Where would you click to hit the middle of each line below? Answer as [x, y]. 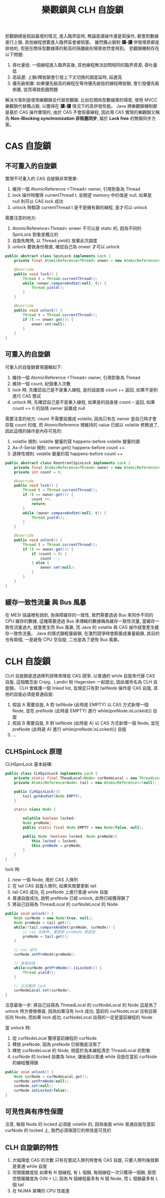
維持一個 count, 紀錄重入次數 [41, 383]
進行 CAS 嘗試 [27, 396]
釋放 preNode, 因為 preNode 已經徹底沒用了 [57, 1044]
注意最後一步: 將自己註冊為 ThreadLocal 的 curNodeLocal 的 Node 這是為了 [81, 1005]
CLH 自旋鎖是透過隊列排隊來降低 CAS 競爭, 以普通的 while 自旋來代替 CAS [80, 676]
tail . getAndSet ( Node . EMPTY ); [53, 796]
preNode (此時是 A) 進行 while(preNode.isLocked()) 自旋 [69, 729]
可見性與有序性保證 [34, 1111]
